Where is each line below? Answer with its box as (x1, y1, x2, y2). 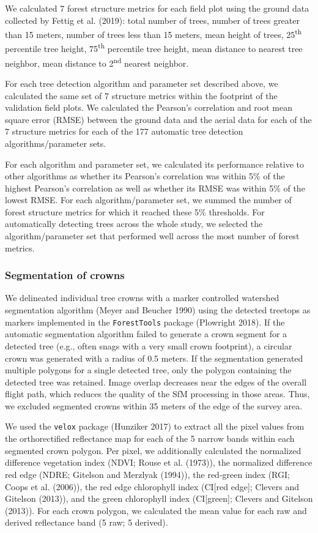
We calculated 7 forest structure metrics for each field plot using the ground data (5, 2, 309, 14)
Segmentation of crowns (5, 267, 125, 283)
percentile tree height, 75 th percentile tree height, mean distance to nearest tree (5, 40, 303, 55)
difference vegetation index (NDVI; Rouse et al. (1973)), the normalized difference (5, 456, 312, 469)
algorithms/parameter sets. (5, 136, 106, 149)
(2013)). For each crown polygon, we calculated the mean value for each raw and (5, 504, 307, 516)
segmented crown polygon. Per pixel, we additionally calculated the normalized (5, 444, 301, 457)
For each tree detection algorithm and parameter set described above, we (5, 76, 278, 89)
